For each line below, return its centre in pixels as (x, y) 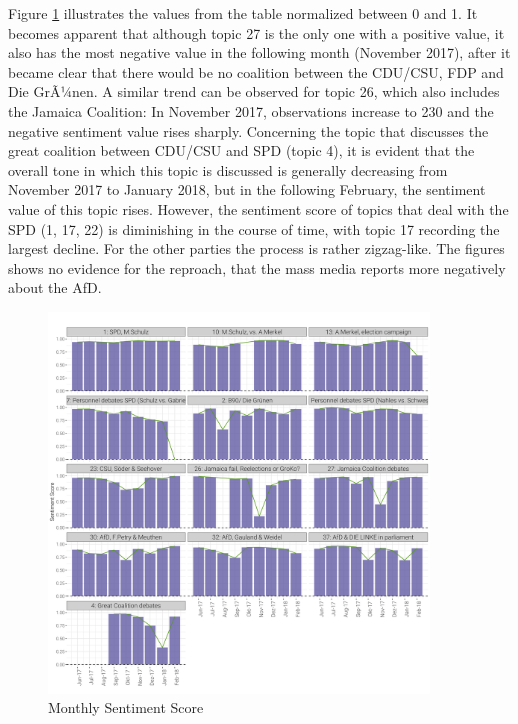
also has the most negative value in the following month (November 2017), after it (259, 52)
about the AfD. (55, 287)
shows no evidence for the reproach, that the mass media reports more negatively (257, 267)
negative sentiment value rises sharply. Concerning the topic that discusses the (248, 130)
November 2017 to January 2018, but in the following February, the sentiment (247, 189)
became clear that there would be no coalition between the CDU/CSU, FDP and (256, 71)
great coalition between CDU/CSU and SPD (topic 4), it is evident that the (241, 150)
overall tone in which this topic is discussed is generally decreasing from (228, 169)
